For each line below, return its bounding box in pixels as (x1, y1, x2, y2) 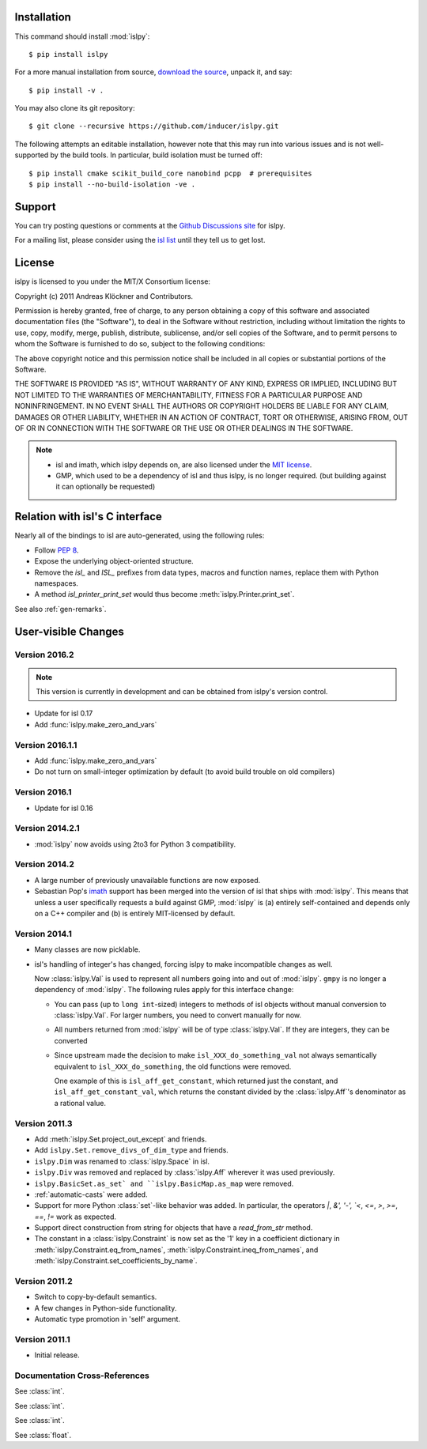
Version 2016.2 (14, 649, 74, 660)
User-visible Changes (14, 625, 124, 638)
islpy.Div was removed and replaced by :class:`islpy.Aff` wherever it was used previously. (34, 1168, 335, 1177)
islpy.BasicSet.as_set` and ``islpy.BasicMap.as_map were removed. (34, 1179, 294, 1188)
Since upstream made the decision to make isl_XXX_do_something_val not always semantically (54, 1051, 377, 1060)
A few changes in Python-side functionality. (34, 1303, 177, 1312)
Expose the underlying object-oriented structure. (34, 557, 194, 566)
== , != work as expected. (34, 1212, 117, 1221)
